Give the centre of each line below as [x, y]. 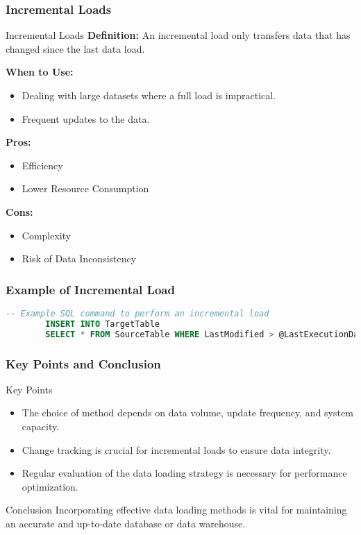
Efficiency [42, 165]
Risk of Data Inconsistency [79, 258]
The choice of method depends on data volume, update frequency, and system [187, 413]
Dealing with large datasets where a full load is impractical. [149, 95]
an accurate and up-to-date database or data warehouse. [126, 523]
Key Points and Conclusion [83, 363]
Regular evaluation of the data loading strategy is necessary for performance [184, 473]
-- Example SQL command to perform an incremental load [137, 313]
